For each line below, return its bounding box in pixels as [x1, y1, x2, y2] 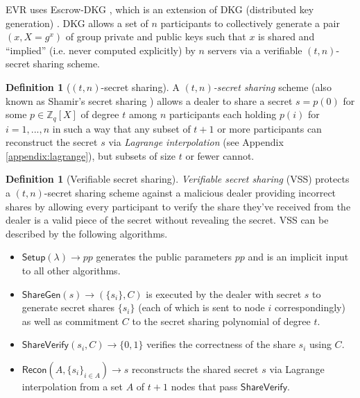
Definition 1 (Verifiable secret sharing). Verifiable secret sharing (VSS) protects [6, 172, 350, 186]
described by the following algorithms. [6, 226, 168, 240]
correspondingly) [274, 300, 345, 315]
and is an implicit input [248, 249, 349, 264]
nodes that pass [171, 379, 238, 393]
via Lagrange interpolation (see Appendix [108, 135, 284, 149]
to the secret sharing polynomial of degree [132, 313, 311, 328]
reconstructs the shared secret [132, 361, 259, 376]
